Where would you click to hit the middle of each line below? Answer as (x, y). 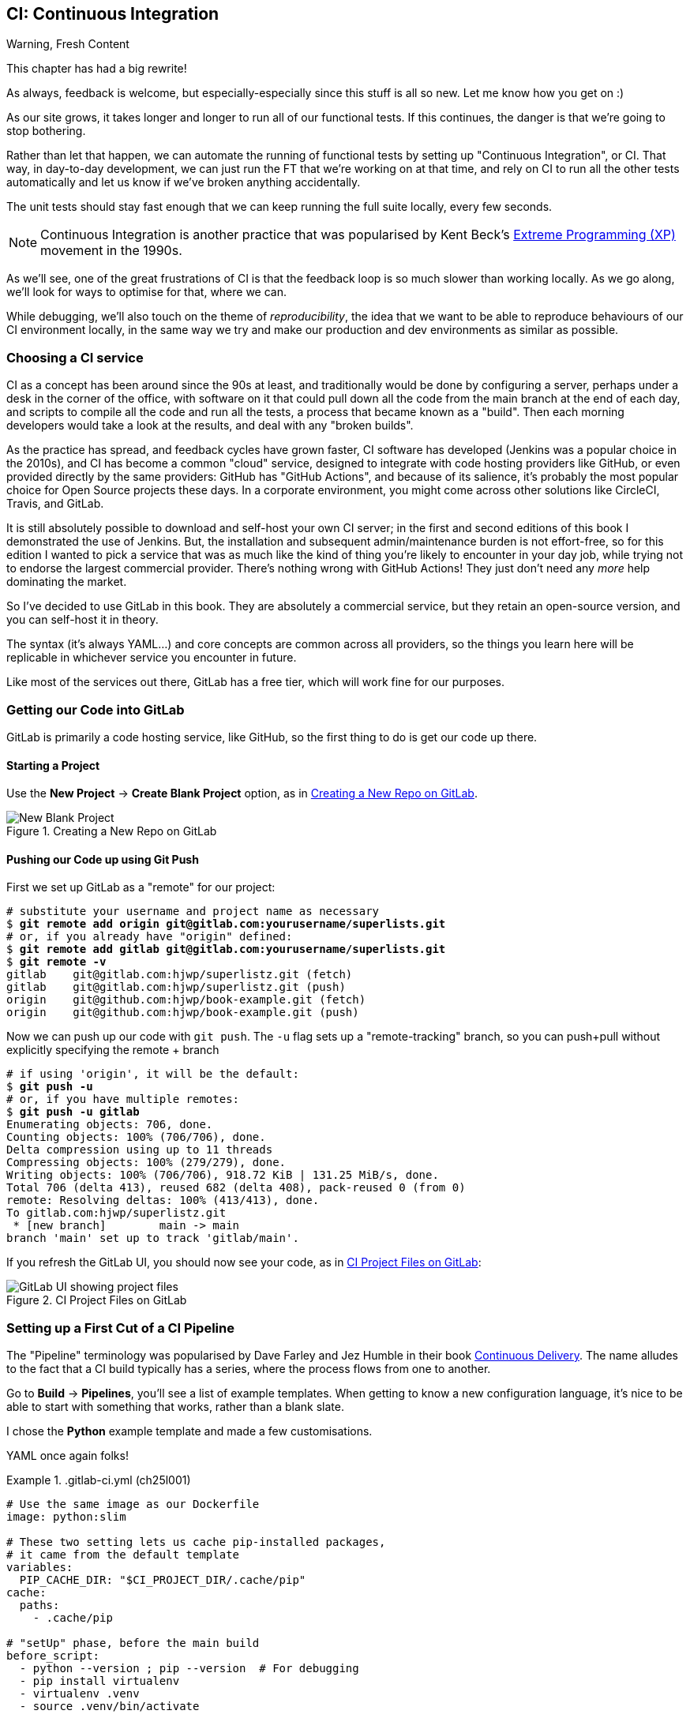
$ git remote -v (56, 962)
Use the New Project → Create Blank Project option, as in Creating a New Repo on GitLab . (242, 793)
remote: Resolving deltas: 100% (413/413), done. (163, 1200)
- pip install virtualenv (99, 1681)
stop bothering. (46, 131)
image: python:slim (66, 1517)
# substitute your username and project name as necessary (193, 912)
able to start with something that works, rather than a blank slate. (175, 1407)
